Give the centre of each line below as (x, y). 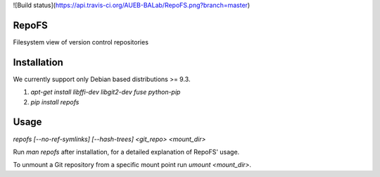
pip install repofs (55, 102)
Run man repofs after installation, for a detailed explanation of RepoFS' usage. (126, 152)
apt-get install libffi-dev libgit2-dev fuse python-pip (106, 92)
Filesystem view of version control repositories (81, 42)
